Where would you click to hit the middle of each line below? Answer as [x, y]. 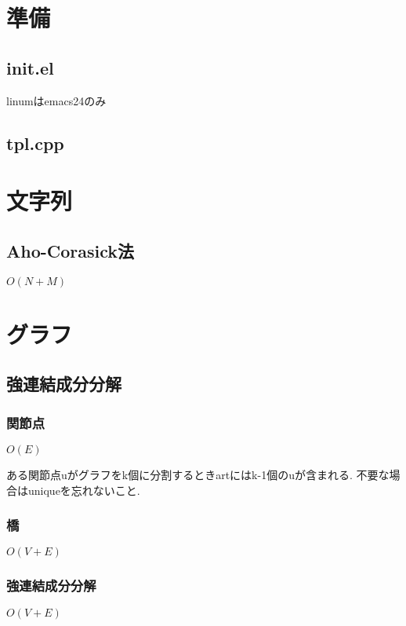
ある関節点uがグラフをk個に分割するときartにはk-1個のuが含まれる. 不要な [198, 474]
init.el [30, 67]
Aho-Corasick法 [71, 250]
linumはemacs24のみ [56, 100]
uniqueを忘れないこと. [84, 490]
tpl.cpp [35, 143]
